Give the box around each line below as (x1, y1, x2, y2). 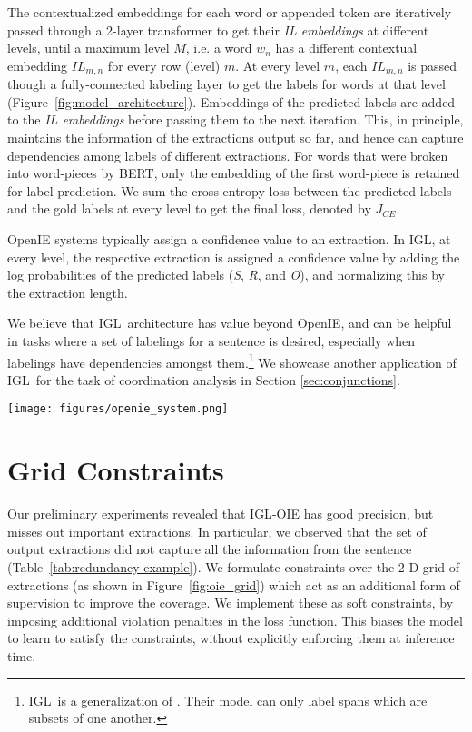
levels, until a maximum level (7, 38, 170, 57)
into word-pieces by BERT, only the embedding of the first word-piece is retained (7, 163, 460, 183)
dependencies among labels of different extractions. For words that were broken (7, 145, 448, 164)
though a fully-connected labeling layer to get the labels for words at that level (7, 74, 446, 94)
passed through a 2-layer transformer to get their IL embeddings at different (7, 20, 429, 39)
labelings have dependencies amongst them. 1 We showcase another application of (7, 350, 457, 371)
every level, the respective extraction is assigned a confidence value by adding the (7, 247, 460, 266)
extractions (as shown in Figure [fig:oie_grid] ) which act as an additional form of (7, 575, 460, 594)
